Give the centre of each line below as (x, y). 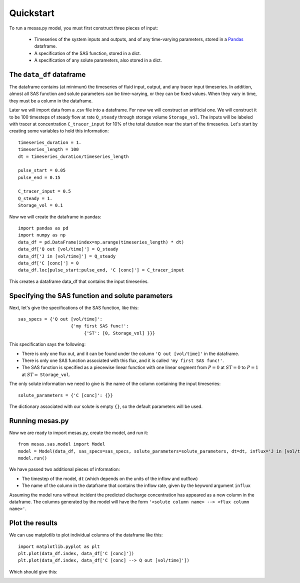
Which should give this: (33, 571)
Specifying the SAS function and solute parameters (91, 296)
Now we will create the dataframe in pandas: (55, 216)
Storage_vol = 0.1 (41, 205)
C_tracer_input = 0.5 (44, 191)
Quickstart (32, 13)
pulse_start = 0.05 (42, 170)
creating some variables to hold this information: (59, 131)
